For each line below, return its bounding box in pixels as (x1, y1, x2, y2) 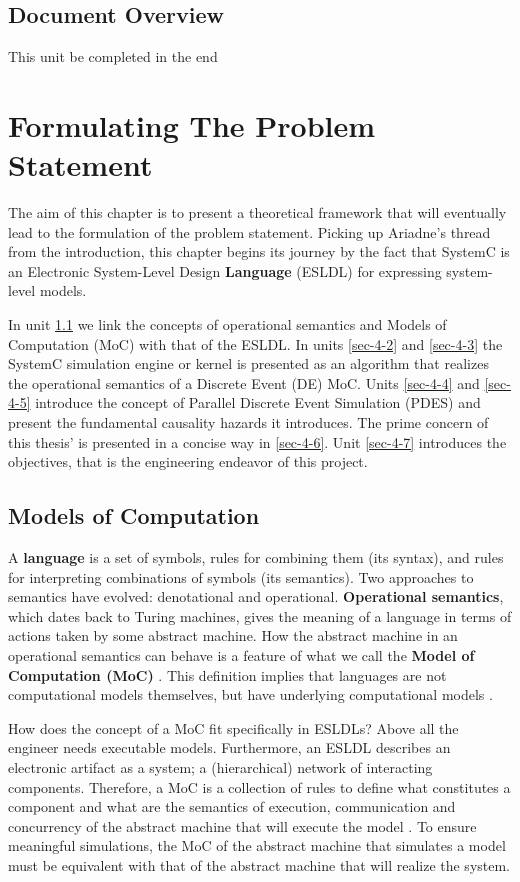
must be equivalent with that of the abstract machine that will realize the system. (8, 854, 511, 875)
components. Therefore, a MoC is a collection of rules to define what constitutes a (8, 776, 511, 797)
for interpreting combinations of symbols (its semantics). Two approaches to (8, 566, 474, 587)
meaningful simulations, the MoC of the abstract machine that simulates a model (8, 835, 506, 856)
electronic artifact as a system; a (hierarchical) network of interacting (8, 756, 433, 777)
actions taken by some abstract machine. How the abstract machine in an (8, 625, 458, 646)
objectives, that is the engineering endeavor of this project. (8, 451, 368, 472)
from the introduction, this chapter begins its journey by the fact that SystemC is (8, 241, 510, 262)
